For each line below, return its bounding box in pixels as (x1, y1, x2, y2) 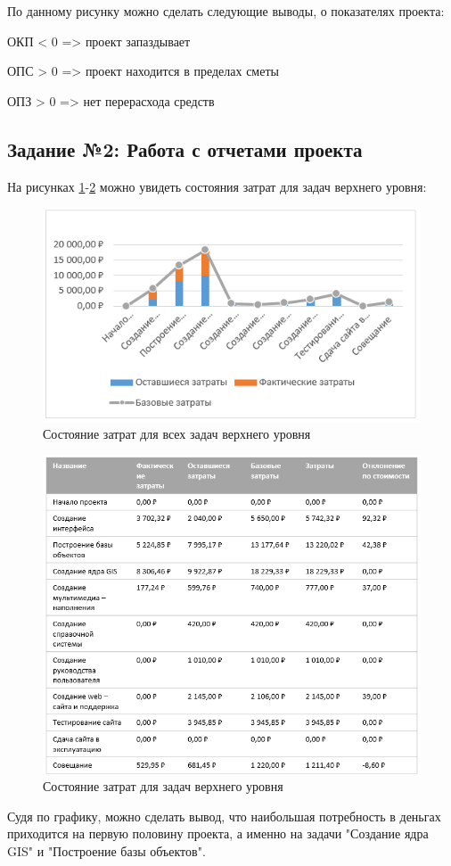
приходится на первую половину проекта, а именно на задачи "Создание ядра (7, 824, 429, 843)
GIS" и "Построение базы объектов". (7, 842, 206, 861)
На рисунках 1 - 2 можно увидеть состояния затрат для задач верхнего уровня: (7, 177, 427, 195)
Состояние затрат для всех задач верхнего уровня (43, 425, 311, 443)
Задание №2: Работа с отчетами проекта (7, 135, 363, 162)
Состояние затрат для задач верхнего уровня (43, 777, 283, 796)
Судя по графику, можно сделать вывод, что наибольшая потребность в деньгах (7, 806, 441, 825)
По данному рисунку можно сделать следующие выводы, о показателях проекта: (7, 2, 445, 20)
